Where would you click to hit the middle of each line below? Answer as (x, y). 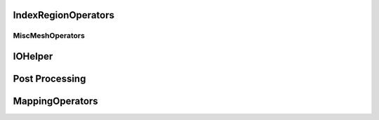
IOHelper (33, 56)
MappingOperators (55, 101)
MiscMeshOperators (49, 36)
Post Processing (49, 79)
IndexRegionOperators (64, 15)
